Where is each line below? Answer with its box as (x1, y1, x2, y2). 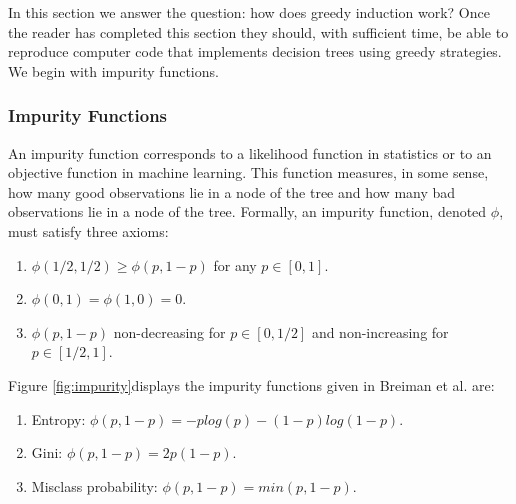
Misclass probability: (31, 475, 158, 496)
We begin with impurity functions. (8, 60, 219, 81)
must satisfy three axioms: (8, 220, 169, 241)
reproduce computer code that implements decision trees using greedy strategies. (8, 41, 502, 62)
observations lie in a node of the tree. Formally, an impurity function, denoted (8, 201, 487, 222)
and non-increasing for (311, 321, 449, 342)
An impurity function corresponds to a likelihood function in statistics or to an (8, 142, 492, 163)
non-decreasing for (113, 321, 226, 342)
